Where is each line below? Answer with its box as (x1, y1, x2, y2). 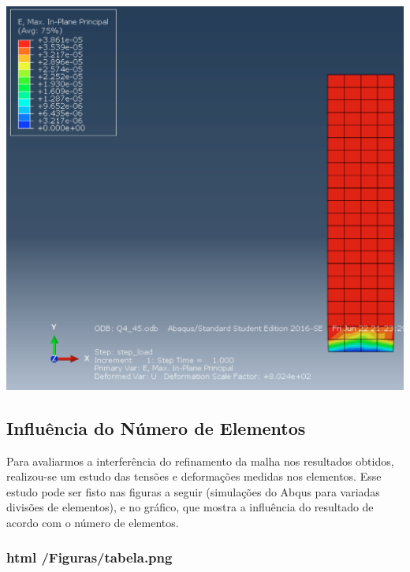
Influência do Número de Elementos (6, 415, 306, 440)
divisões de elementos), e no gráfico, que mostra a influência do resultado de (6, 499, 374, 515)
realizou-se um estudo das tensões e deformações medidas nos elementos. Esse (6, 468, 382, 485)
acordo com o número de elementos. (6, 514, 179, 530)
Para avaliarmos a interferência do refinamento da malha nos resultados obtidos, (6, 452, 394, 469)
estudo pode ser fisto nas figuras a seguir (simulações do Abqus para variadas (6, 483, 380, 500)
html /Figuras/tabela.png (6, 548, 173, 567)
